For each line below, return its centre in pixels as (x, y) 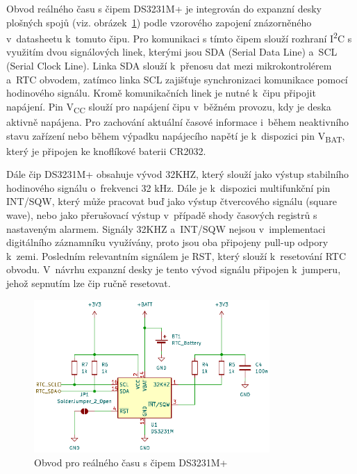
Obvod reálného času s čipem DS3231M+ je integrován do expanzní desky (164, 8)
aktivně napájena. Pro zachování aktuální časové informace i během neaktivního (178, 121)
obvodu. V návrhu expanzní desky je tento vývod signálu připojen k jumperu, (174, 269)
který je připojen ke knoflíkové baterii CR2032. (106, 150)
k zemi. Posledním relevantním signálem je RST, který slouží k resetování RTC (176, 255)
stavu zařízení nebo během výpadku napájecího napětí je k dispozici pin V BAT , (176, 136)
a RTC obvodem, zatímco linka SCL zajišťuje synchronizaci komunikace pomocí (177, 79)
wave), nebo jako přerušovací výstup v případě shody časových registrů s (162, 215)
